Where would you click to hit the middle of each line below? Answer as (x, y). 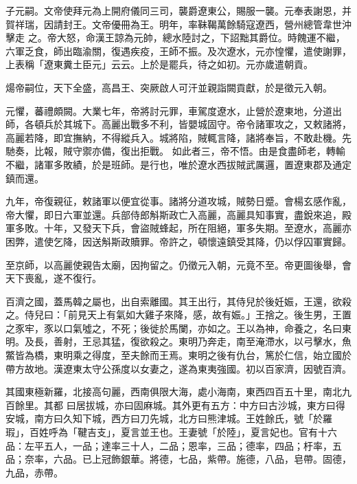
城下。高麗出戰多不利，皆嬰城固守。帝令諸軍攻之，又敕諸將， (212, 124)
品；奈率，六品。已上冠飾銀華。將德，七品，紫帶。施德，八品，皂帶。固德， (178, 459)
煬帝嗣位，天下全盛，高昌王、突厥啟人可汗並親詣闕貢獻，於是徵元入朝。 (169, 87)
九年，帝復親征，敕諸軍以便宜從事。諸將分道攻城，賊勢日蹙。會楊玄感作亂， (178, 201)
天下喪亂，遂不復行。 (54, 278)
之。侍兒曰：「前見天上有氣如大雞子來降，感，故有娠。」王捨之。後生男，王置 (178, 315)
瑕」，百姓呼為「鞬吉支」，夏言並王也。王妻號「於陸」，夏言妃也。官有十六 (171, 432)
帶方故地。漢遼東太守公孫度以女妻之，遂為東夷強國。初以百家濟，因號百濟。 (178, 368)
